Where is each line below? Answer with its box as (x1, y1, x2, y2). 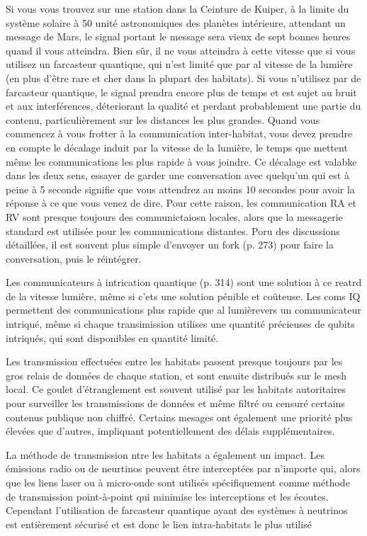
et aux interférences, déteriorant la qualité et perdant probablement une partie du (6, 98, 361, 113)
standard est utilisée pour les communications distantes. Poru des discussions (6, 223, 340, 238)
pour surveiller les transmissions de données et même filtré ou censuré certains (6, 396, 345, 411)
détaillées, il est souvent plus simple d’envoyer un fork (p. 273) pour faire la (6, 237, 334, 252)
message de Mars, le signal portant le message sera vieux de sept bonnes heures (6, 29, 351, 44)
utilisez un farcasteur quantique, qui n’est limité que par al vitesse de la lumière (6, 57, 353, 72)
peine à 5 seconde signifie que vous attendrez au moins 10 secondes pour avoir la (6, 181, 355, 196)
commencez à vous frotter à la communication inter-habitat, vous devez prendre (6, 126, 353, 141)
